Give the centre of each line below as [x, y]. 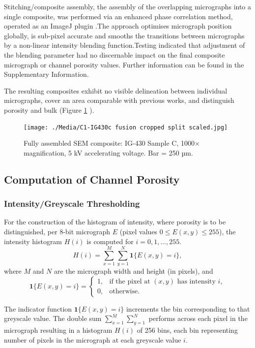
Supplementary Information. [46, 74]
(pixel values [139, 231]
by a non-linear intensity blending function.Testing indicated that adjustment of [125, 45]
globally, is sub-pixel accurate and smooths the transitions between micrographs [124, 35]
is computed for [110, 241]
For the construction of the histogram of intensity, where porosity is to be [115, 222]
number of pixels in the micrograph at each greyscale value [93, 339]
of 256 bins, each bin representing [187, 330]
